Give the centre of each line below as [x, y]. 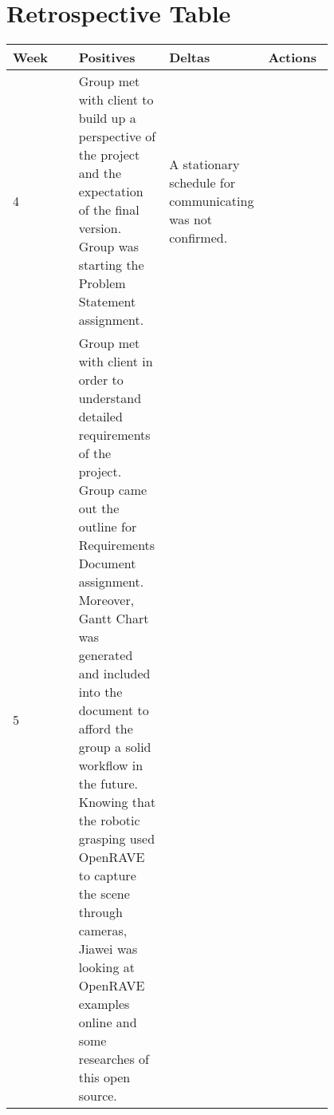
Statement [107, 302]
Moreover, [106, 600]
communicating [212, 200]
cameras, [103, 931]
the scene [104, 894]
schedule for [202, 182]
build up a [107, 118]
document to [114, 710]
